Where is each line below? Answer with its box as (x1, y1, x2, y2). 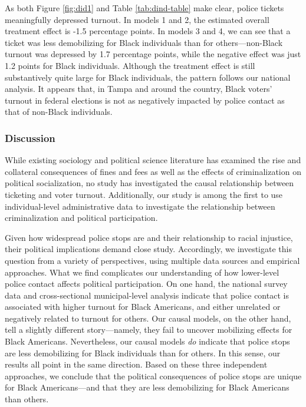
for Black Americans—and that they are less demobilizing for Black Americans (5, 381, 289, 393)
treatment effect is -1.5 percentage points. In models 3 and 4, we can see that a (5, 25, 291, 37)
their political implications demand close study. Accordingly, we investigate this (5, 243, 292, 255)
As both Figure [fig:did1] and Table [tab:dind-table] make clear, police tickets (5, 2, 284, 14)
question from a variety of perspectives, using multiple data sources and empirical (5, 254, 300, 266)
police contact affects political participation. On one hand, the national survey (5, 277, 288, 290)
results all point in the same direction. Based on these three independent (5, 358, 268, 370)
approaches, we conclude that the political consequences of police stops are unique (5, 369, 302, 382)
